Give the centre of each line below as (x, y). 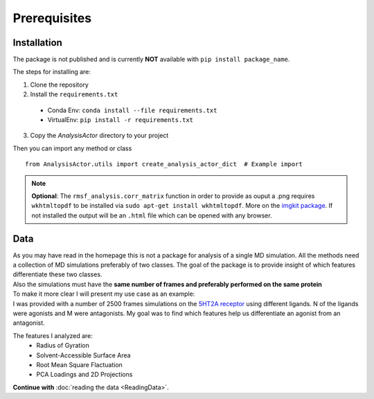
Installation (37, 43)
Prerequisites (52, 18)
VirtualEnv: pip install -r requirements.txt (121, 120)
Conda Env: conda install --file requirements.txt (132, 110)
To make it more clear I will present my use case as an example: (104, 294)
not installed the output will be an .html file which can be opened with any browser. (152, 215)
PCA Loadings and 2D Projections (84, 375)
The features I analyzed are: (53, 335)
